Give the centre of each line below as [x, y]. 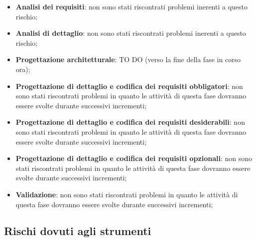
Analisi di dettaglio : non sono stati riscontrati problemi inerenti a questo [131, 33]
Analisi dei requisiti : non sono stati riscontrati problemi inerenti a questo [132, 6]
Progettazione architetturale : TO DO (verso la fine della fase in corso [128, 59]
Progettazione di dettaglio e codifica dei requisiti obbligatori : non [129, 86]
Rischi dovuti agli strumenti [78, 231]
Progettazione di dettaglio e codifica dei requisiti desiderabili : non [130, 122]
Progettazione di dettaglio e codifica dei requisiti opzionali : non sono [134, 158]
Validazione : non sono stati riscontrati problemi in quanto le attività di [127, 194]
